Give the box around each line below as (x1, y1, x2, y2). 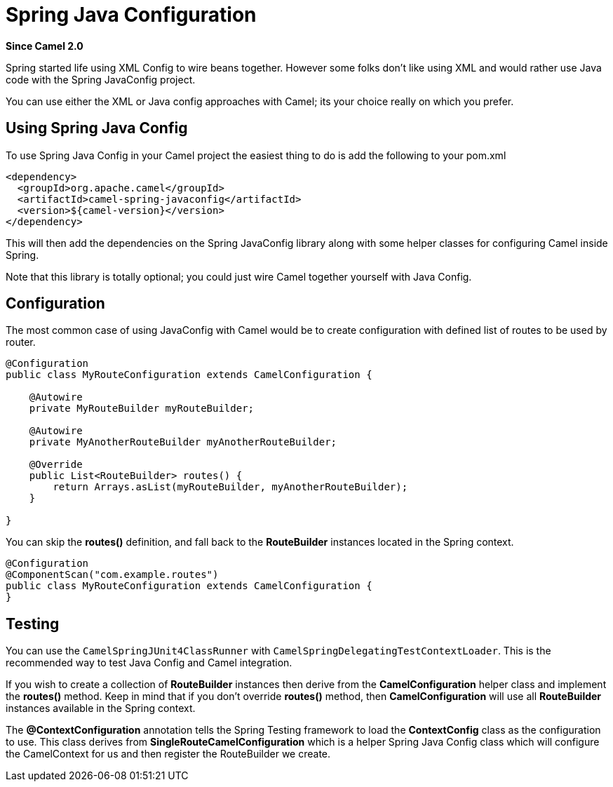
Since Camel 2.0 (6, 39, 83, 52)
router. (6, 336, 36, 349)
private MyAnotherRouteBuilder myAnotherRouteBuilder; (29, 436, 337, 448)
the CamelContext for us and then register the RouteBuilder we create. (6, 748, 331, 760)
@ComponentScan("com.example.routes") (6, 569, 219, 581)
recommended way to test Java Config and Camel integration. (6, 657, 292, 669)
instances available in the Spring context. (6, 702, 196, 715)
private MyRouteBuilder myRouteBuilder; (29, 403, 255, 415)
